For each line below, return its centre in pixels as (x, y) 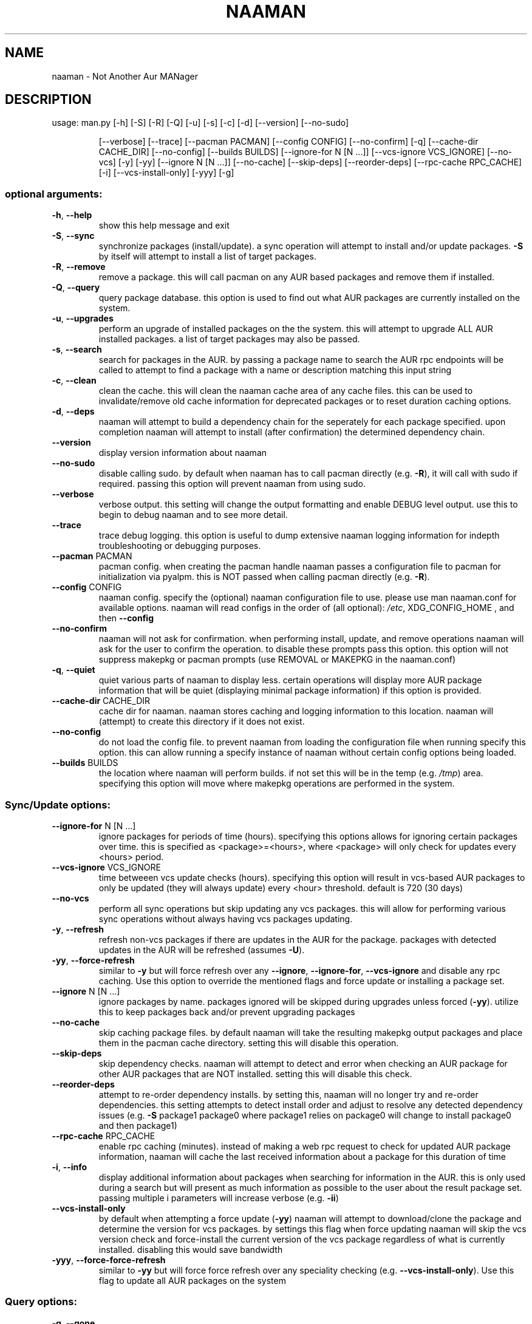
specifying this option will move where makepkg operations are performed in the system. (277, 784)
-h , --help (72, 215)
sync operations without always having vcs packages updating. (226, 919)
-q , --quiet (73, 670)
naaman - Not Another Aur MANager (125, 76)
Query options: (41, 1302)
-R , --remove (79, 267)
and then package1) (138, 1125)
